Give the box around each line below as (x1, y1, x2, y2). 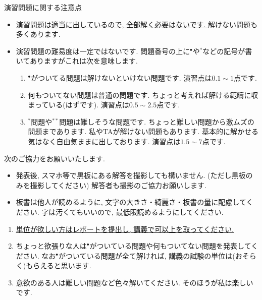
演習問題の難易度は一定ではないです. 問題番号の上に (16, 45, 190, 56)
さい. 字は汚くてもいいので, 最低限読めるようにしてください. (23, 206, 224, 217)
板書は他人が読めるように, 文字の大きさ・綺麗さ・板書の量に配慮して (16, 197, 246, 207)
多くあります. (16, 29, 61, 39)
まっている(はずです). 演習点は (28, 99, 129, 110)
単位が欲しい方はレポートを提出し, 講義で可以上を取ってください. (16, 223, 234, 234)
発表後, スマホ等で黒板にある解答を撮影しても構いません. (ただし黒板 (16, 170, 246, 181)
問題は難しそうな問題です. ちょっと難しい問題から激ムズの (59, 116, 254, 127)
